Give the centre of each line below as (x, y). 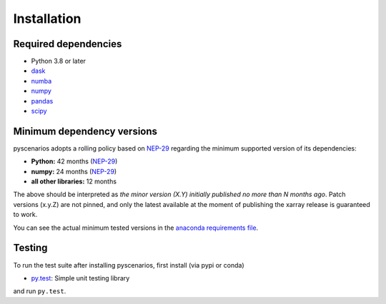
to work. (25, 215)
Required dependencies (68, 44)
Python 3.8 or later (58, 61)
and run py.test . (40, 291)
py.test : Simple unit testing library (80, 278)
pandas (42, 101)
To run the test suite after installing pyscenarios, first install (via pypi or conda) (129, 265)
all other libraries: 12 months (74, 181)
